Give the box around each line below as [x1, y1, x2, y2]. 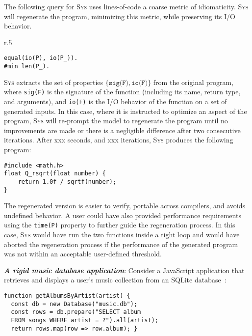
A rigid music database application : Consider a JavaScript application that [4, 265, 245, 275]
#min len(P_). [4, 63, 50, 70]
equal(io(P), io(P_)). [4, 55, 78, 62]
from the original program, [153, 77, 233, 87]
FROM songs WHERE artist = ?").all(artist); [11, 316, 158, 324]
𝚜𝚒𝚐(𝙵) [108, 79, 128, 86]
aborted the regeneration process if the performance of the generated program [4, 239, 238, 249]
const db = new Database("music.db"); [11, 300, 138, 308]
